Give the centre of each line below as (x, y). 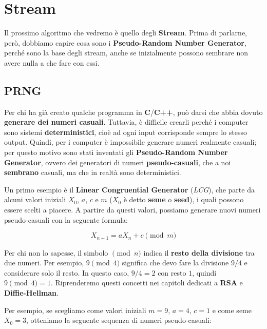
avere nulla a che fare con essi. (52, 62)
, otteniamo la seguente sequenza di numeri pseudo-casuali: (119, 320)
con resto (172, 272)
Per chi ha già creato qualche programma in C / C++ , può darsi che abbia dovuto (133, 112)
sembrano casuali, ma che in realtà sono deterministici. (93, 172)
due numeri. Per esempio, (44, 263)
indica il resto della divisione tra (199, 252)
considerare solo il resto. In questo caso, (67, 272)
